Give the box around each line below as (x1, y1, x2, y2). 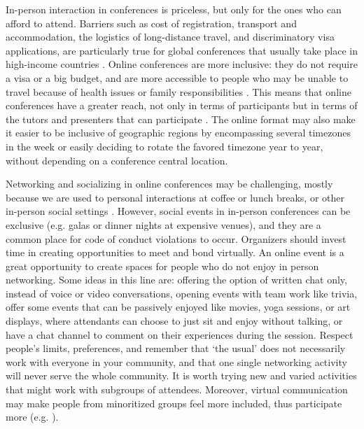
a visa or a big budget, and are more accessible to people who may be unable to (6, 70, 349, 85)
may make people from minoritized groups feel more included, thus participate (6, 395, 342, 410)
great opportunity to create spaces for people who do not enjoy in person (6, 258, 319, 273)
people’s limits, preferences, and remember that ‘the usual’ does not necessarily (6, 341, 346, 356)
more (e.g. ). (6, 409, 59, 424)
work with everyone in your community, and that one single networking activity (6, 354, 347, 369)
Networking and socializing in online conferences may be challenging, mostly (6, 176, 333, 191)
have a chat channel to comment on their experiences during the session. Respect (6, 327, 353, 342)
